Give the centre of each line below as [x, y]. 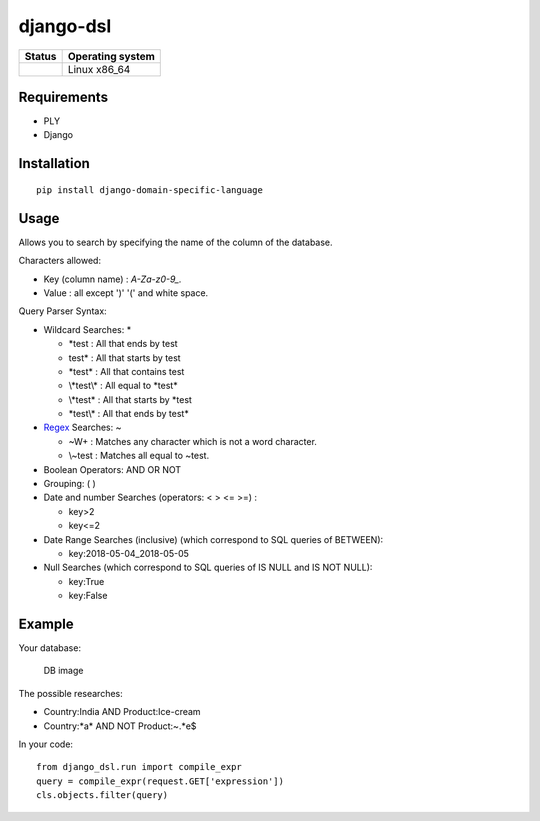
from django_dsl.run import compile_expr [139, 767]
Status [40, 56]
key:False [88, 596]
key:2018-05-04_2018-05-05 [129, 553]
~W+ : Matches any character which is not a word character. [192, 441]
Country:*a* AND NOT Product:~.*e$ [120, 726]
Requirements [63, 96]
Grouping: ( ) [70, 484]
